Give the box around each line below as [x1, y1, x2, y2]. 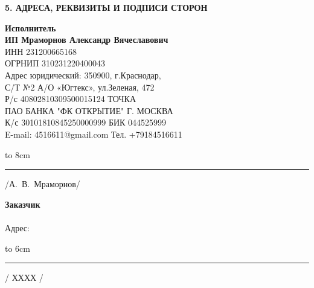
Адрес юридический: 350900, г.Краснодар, [5, 68, 161, 81]
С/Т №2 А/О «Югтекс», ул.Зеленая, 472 [5, 80, 155, 93]
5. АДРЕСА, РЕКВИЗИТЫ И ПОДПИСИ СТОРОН [5, 1, 208, 13]
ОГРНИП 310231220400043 [5, 57, 105, 69]
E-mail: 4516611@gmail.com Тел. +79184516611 [5, 127, 182, 140]
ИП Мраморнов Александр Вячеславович [5, 33, 168, 46]
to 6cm [5, 242, 30, 254]
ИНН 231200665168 [5, 45, 77, 57]
